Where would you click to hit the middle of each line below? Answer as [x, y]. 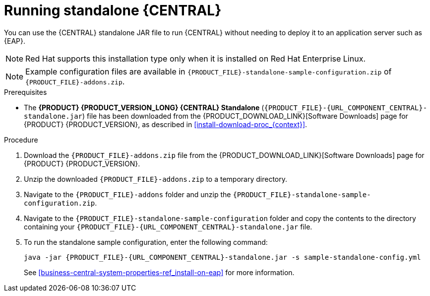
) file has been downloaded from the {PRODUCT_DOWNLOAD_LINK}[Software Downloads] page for [245, 116]
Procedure [21, 140]
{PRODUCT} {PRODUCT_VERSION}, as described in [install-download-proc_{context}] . [166, 124]
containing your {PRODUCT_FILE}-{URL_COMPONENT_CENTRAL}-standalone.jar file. [168, 226]
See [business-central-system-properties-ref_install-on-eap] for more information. [159, 272]
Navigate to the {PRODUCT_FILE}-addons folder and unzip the [127, 194]
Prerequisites [26, 92]
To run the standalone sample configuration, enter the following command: [146, 242]
